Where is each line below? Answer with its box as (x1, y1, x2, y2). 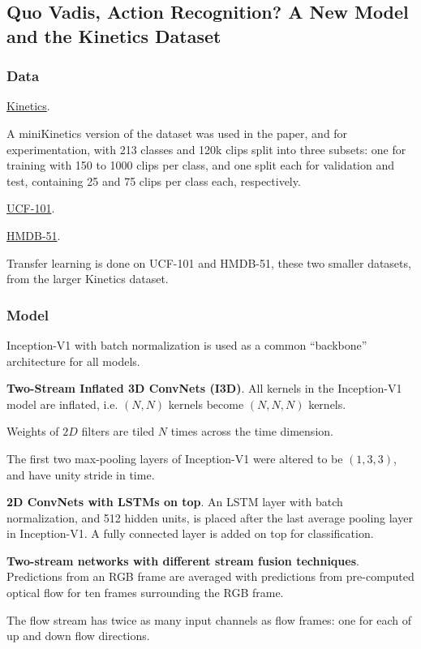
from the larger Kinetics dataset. (6, 270, 169, 287)
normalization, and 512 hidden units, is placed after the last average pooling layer (6, 509, 413, 526)
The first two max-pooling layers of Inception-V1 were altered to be (6, 449, 343, 466)
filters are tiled (81, 423, 155, 440)
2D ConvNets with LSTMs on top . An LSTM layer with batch (6, 493, 343, 510)
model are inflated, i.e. (6, 395, 118, 412)
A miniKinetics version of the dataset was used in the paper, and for (6, 124, 348, 141)
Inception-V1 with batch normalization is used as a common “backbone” (6, 336, 367, 353)
